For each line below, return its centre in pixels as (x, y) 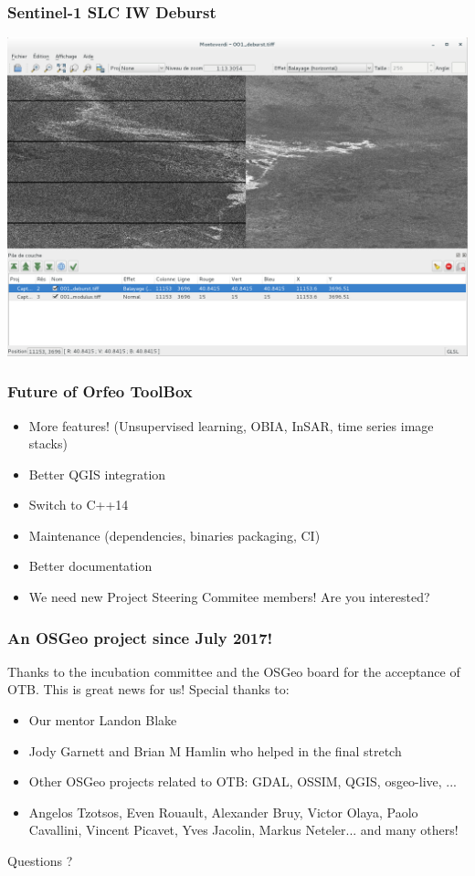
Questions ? (40, 861)
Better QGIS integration (97, 474)
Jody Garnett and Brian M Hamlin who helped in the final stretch (215, 750)
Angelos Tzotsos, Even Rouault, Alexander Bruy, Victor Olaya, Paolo (223, 812)
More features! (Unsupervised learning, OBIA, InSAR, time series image (231, 425)
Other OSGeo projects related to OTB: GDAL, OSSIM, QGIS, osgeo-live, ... (243, 781)
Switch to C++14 (79, 505)
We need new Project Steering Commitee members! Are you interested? (229, 597)
